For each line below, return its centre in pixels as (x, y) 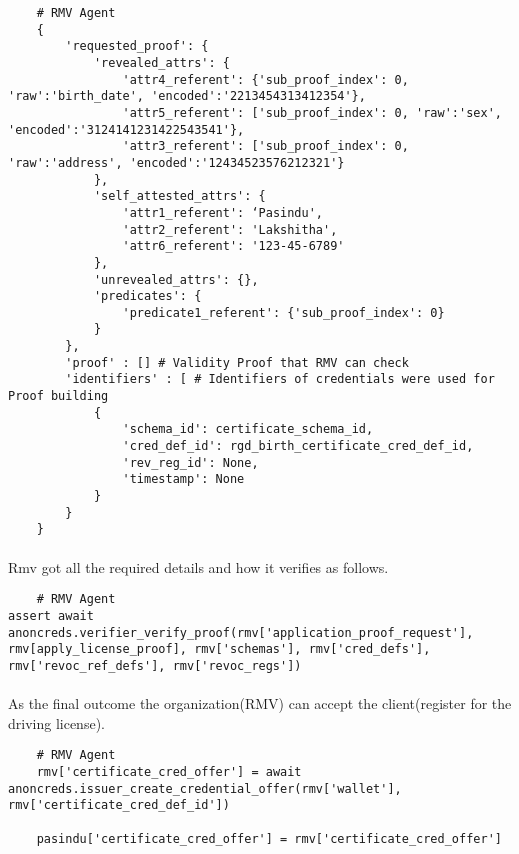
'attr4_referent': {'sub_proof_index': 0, (265, 79)
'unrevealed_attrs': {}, (176, 279)
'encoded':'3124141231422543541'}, (126, 129)
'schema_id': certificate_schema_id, (248, 429)
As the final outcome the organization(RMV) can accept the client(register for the (260, 703)
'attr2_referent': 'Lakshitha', (230, 229)
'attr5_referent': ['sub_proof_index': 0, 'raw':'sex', (312, 112)
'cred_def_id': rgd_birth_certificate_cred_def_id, (298, 446)
